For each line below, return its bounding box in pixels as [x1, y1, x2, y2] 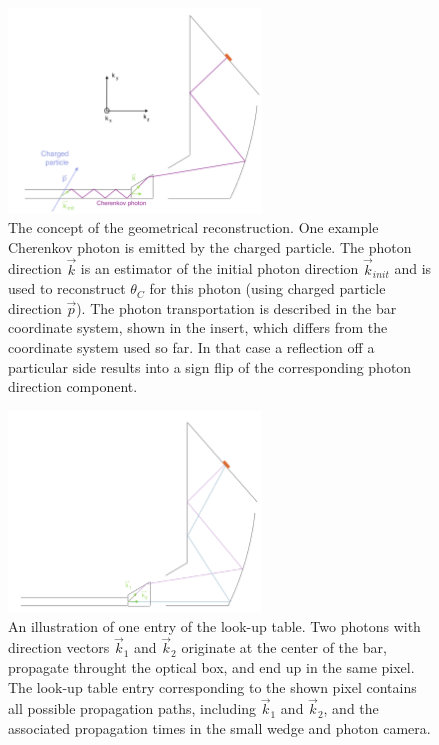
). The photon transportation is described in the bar [76, 297, 397, 318]
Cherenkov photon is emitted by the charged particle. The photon [8, 236, 412, 257]
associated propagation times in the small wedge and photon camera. [8, 718, 431, 739]
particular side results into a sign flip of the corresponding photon [8, 356, 412, 377]
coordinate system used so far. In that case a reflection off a [8, 337, 375, 358]
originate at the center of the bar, [181, 637, 387, 658]
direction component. [8, 376, 138, 397]
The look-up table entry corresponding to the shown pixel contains [8, 676, 417, 697]
